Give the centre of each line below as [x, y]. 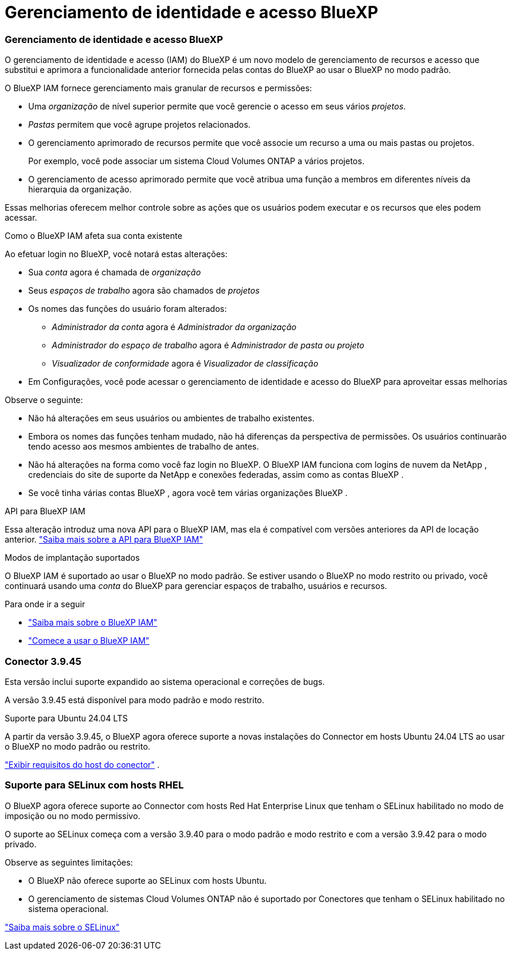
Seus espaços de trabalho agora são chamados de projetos [144, 291]
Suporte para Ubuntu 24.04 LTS [66, 718]
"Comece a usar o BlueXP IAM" [89, 641]
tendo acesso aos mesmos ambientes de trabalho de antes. [144, 447]
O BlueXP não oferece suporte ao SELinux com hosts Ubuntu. [148, 880]
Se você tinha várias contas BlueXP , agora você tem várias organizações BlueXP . [188, 493]
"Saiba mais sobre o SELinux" [62, 927]
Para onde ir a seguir [45, 604]
